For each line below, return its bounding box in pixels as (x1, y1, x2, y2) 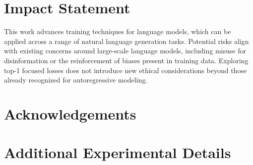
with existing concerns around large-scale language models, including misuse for (4, 45, 246, 56)
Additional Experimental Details (4, 142, 231, 163)
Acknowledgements (4, 103, 136, 124)
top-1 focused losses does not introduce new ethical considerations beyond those (4, 65, 247, 75)
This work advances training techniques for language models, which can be (4, 26, 231, 37)
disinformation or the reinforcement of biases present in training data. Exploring (4, 55, 249, 65)
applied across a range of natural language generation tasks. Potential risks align (4, 36, 249, 46)
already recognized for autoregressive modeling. (4, 75, 148, 85)
